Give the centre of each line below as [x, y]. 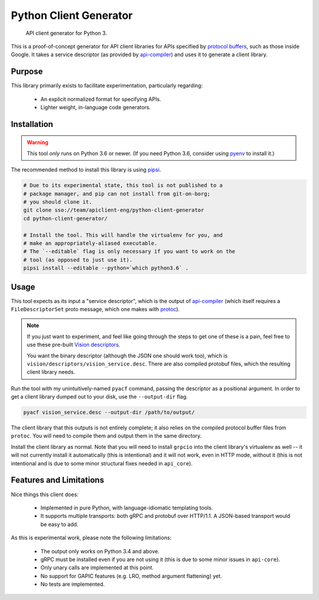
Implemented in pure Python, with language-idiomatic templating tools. [127, 507]
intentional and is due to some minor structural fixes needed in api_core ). [102, 463]
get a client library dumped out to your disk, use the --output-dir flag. [100, 397]
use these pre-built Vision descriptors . [74, 345]
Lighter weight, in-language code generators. [96, 107]
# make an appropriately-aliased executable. [90, 243]
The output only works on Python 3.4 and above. [100, 551]
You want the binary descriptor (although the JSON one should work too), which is [127, 356]
